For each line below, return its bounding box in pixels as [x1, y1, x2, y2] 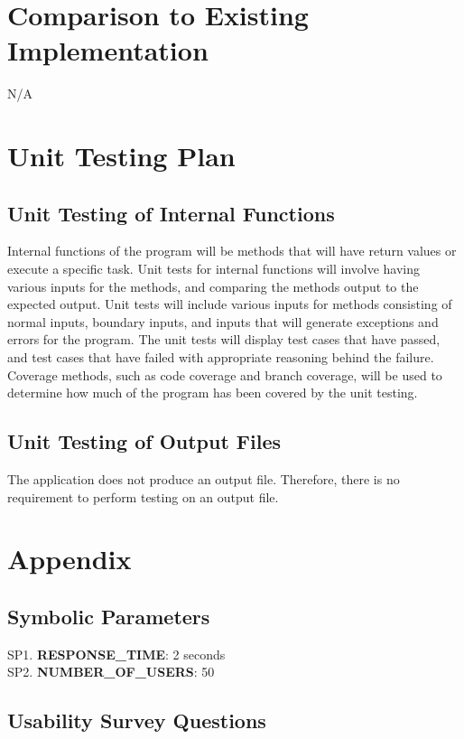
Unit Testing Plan [7, 137, 236, 174]
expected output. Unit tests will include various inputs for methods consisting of [7, 295, 452, 313]
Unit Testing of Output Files [7, 427, 282, 455]
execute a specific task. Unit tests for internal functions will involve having [7, 259, 421, 278]
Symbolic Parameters [7, 602, 210, 630]
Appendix [7, 540, 132, 577]
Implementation [7, 32, 209, 69]
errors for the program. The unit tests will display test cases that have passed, [7, 330, 441, 349]
